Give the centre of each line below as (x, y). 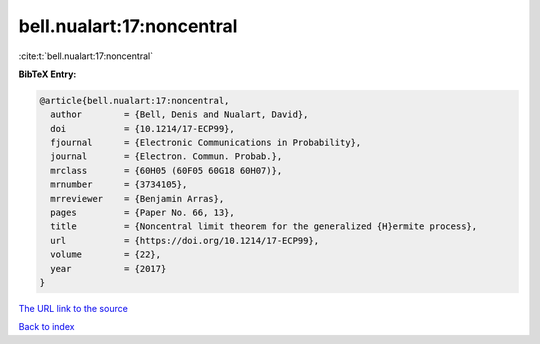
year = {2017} (108, 268)
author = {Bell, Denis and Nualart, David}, (179, 114)
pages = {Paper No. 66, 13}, (142, 213)
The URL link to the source (73, 308)
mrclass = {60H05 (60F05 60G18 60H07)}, (166, 170)
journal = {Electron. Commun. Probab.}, (166, 156)
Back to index (46, 327)
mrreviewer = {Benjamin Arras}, (137, 198)
